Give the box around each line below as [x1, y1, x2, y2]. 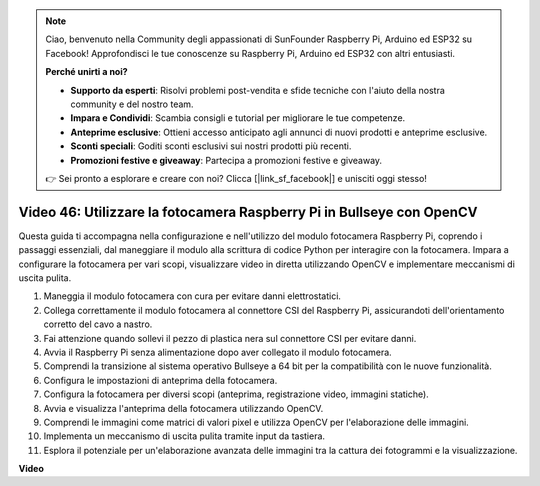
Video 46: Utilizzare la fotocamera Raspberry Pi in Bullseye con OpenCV [18, 203, 478, 220]
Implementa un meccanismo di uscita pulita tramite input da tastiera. [43, 430, 325, 442]
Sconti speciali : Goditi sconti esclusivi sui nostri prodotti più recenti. [70, 140, 352, 152]
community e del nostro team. [70, 98, 194, 110]
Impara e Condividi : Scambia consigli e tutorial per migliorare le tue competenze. [70, 112, 406, 124]
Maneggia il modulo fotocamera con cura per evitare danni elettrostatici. [43, 290, 342, 302]
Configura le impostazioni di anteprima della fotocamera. [43, 374, 278, 386]
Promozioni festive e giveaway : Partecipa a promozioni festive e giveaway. [70, 154, 383, 166]
